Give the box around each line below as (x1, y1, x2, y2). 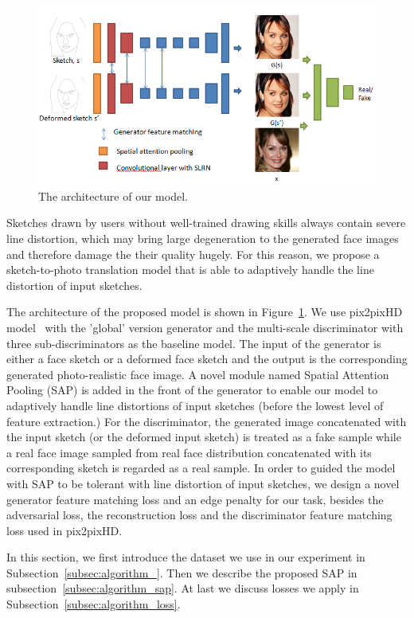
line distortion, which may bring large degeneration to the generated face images (6, 230, 399, 246)
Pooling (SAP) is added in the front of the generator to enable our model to (6, 381, 378, 398)
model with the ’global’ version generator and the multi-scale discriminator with (6, 319, 404, 335)
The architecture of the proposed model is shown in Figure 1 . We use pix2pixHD (6, 303, 403, 320)
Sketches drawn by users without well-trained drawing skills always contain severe (6, 214, 406, 231)
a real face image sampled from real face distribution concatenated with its (6, 444, 372, 460)
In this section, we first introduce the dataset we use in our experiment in (6, 549, 365, 565)
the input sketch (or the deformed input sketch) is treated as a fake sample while (6, 428, 401, 445)
